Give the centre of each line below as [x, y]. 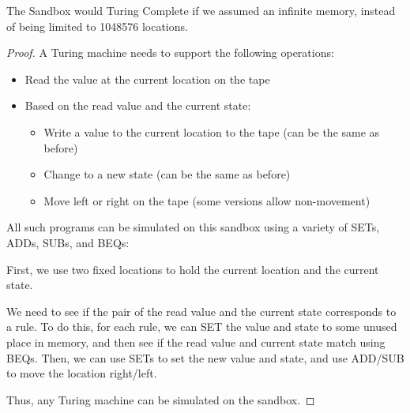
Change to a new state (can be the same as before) [167, 174]
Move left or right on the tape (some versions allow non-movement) [207, 200]
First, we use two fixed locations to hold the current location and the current [193, 269]
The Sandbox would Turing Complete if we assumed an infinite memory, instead [201, 10]
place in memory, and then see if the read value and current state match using [196, 342]
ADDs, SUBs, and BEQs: [68, 242]
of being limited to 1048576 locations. [97, 26]
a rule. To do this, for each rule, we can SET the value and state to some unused [202, 327]
